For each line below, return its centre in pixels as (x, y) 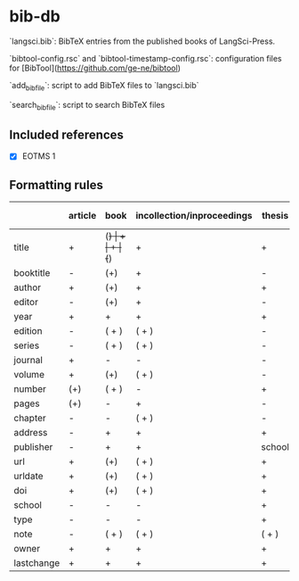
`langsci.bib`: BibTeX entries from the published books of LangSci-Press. (142, 41)
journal (28, 361)
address (31, 433)
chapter (30, 419)
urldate (28, 477)
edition (28, 331)
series (27, 345)
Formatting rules (57, 185)
